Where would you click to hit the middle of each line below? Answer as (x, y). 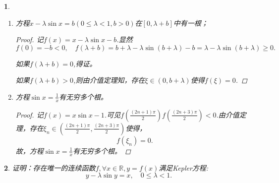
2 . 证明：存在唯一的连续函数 (50, 167)
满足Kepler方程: (184, 167)
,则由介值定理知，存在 (109, 80)
